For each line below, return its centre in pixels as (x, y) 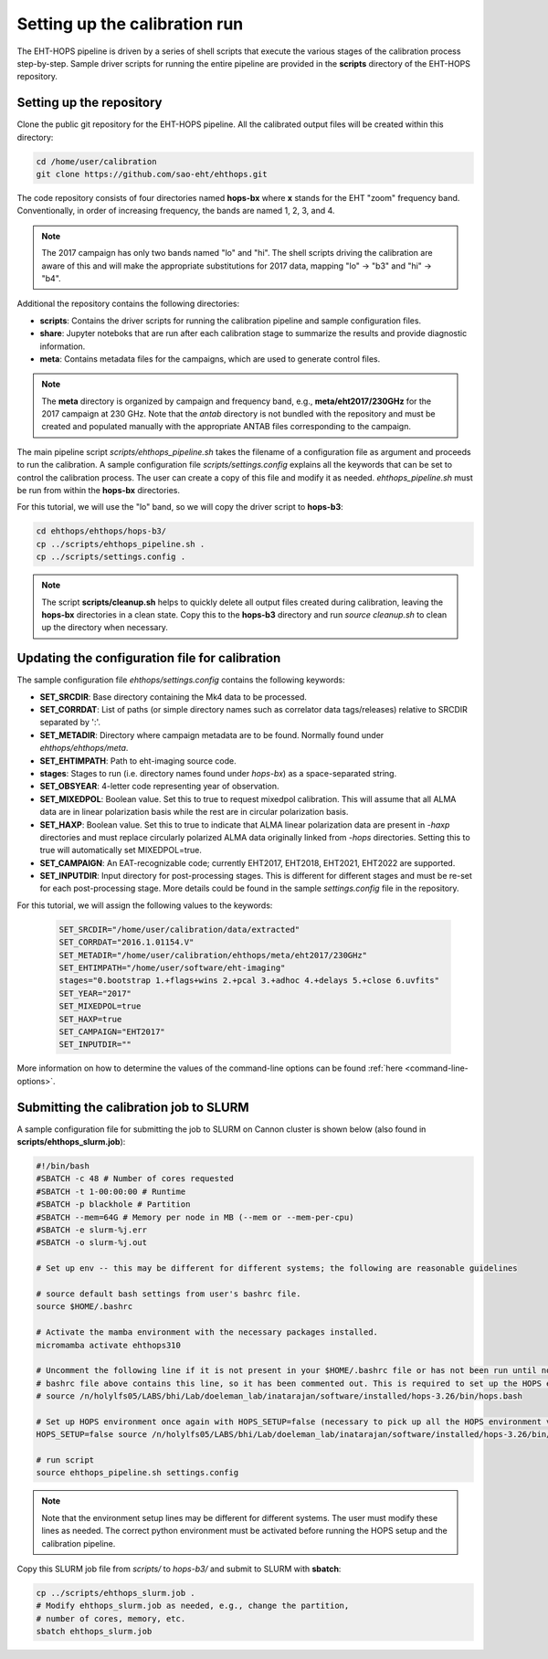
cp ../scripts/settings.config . (111, 557)
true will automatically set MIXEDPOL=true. (121, 851)
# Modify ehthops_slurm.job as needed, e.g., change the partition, (193, 1606)
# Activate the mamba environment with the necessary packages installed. (207, 1332)
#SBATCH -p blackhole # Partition (113, 1205)
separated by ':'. (70, 723)
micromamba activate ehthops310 (109, 1345)
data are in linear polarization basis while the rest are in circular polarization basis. (194, 812)
